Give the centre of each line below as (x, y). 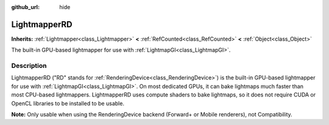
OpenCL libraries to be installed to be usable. (68, 103)
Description (29, 66)
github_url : (25, 7)
